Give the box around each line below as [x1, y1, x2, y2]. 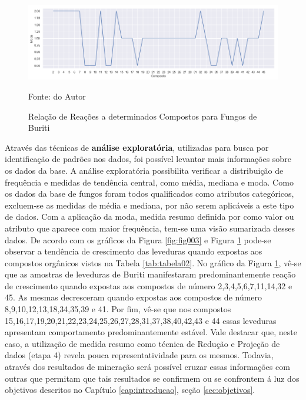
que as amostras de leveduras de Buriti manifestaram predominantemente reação [5, 268, 296, 280]
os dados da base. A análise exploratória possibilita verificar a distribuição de [5, 164, 284, 176]
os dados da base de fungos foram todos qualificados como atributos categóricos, [5, 187, 294, 200]
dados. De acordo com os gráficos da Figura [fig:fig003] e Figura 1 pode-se [5, 233, 271, 246]
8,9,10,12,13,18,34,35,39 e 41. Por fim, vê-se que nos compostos [5, 303, 231, 315]
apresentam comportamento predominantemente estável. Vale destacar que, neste [5, 326, 298, 338]
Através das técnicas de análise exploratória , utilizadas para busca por [5, 141, 269, 153]
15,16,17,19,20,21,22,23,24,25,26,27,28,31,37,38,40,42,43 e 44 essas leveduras [5, 314, 277, 326]
